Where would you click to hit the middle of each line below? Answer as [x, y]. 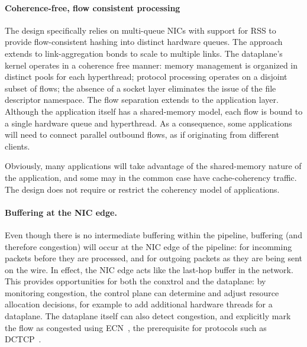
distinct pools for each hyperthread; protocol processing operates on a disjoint [146, 77]
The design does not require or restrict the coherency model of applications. [142, 189]
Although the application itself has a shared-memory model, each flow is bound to [154, 111]
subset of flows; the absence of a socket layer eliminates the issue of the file [140, 88]
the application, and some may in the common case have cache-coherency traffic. [151, 177]
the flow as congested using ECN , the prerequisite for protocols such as [136, 327]
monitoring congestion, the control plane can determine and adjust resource [142, 292]
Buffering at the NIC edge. [61, 212]
